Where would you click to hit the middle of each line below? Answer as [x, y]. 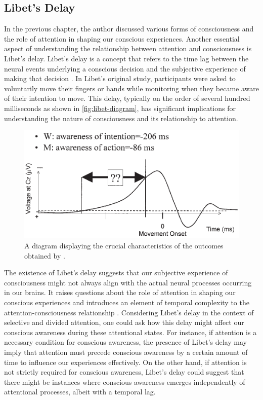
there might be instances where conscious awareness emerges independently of [125, 381]
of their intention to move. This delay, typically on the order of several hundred [127, 98]
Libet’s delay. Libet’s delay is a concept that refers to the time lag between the [126, 58]
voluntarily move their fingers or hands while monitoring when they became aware [131, 88]
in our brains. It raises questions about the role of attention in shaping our [120, 292]
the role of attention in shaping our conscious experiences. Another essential [122, 38]
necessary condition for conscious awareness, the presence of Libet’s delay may [126, 342]
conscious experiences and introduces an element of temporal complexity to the [127, 302]
